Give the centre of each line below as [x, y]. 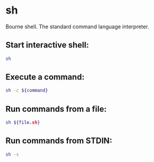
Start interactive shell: [47, 45]
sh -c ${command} [27, 91]
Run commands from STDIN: [59, 141]
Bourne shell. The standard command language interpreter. [77, 27]
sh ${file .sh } [23, 123]
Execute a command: [45, 77]
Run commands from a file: [56, 109]
